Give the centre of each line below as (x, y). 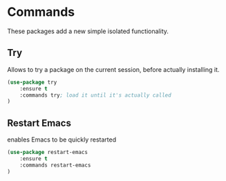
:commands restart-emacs (55, 165)
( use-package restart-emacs (48, 153)
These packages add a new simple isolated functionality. (88, 31)
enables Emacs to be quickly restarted (62, 140)
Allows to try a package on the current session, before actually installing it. (113, 69)
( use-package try (32, 82)
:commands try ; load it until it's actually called (95, 95)
